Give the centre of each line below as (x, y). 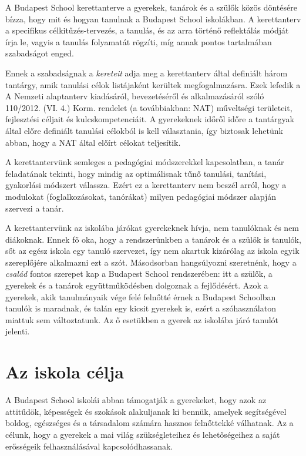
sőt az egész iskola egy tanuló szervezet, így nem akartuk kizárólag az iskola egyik (152, 251)
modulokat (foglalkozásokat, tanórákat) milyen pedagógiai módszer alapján (141, 196)
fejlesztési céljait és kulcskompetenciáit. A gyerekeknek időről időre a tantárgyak (150, 119)
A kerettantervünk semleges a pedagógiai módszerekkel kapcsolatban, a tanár (145, 162)
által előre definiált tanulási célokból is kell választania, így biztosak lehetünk (144, 130)
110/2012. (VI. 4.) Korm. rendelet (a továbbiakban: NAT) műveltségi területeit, (149, 107)
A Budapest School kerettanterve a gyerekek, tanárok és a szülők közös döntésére (151, 7)
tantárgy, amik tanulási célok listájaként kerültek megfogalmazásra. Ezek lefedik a (153, 84)
